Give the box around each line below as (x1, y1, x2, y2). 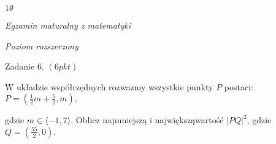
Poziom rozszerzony (5, 39, 79, 52)
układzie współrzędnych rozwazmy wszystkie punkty (17, 80, 213, 93)
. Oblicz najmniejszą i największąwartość (71, 113, 224, 126)
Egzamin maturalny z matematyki (5, 19, 131, 31)
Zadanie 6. (5, 60, 44, 73)
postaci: (224, 80, 253, 93)
